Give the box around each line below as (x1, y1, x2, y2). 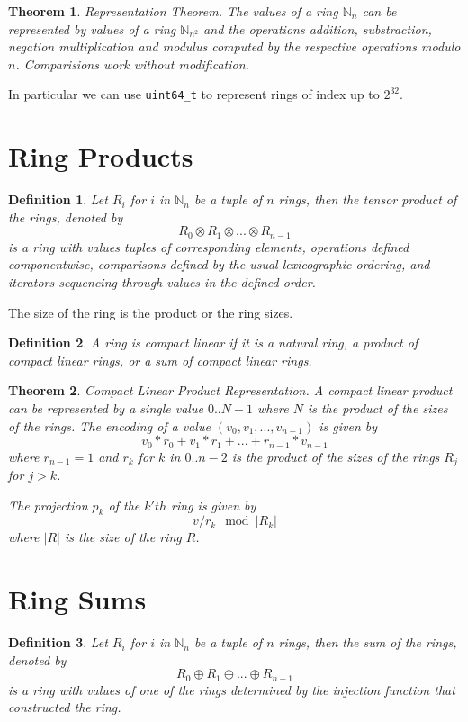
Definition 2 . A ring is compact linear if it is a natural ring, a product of (8, 333, 418, 352)
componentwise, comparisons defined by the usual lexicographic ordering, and (8, 255, 430, 274)
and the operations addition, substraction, (203, 19, 432, 38)
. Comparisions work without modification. (15, 54, 249, 73)
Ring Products (8, 138, 193, 175)
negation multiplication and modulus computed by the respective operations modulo (8, 37, 461, 56)
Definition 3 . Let (8, 633, 108, 652)
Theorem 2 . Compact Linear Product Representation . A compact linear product (8, 381, 453, 400)
